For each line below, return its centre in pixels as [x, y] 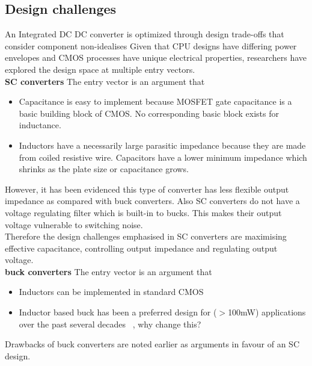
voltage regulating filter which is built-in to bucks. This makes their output [143, 212]
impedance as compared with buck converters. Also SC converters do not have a [152, 201]
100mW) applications [267, 312]
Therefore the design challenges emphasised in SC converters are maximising [146, 236]
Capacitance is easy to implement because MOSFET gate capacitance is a [155, 101]
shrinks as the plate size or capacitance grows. [104, 169]
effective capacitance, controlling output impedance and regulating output [141, 248]
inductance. [40, 125]
